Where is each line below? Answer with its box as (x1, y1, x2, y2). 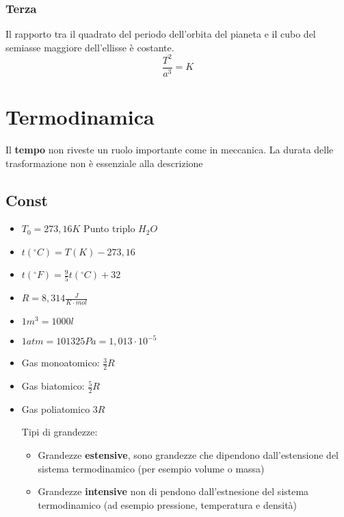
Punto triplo (83, 221, 135, 236)
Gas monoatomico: (21, 355, 100, 370)
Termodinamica (5, 103, 155, 131)
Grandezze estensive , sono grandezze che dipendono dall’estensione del (38, 448, 339, 462)
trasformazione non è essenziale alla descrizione (5, 155, 203, 170)
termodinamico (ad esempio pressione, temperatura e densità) (38, 497, 297, 512)
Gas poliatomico (21, 401, 90, 416)
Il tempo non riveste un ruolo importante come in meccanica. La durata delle (5, 142, 334, 157)
